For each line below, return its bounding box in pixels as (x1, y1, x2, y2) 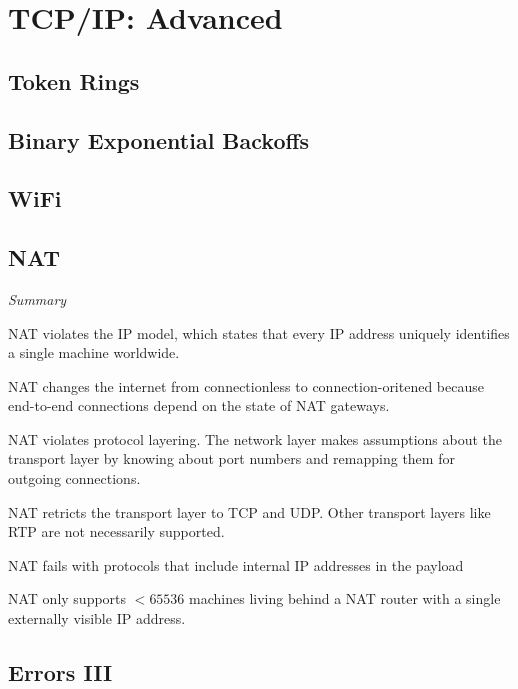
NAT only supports (8, 588, 127, 609)
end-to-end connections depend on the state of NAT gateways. (8, 395, 390, 416)
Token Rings (8, 65, 140, 96)
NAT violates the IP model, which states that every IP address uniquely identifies (8, 322, 510, 343)
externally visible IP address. (8, 608, 186, 629)
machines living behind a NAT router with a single (189, 588, 501, 609)
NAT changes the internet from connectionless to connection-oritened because (8, 375, 484, 396)
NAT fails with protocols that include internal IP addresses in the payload (8, 554, 464, 575)
